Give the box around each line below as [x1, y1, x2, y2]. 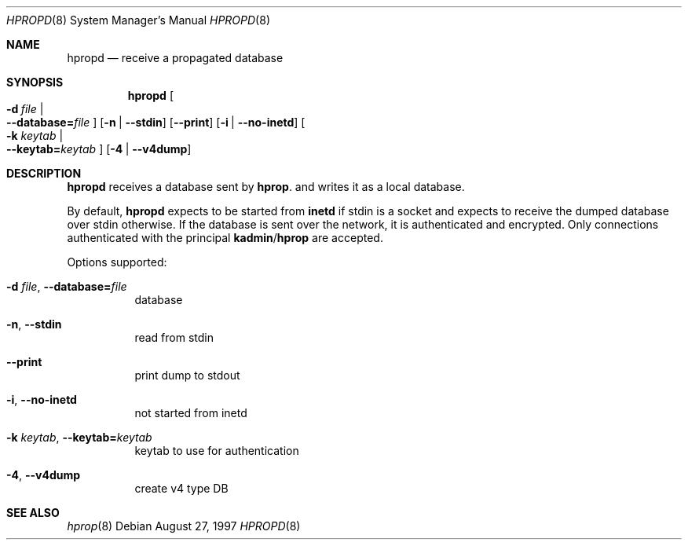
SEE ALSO [6, 506, 60, 519]
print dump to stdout [134, 368, 240, 382]
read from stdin [134, 331, 214, 344]
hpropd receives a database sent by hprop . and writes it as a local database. [67, 180, 465, 193]
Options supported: [67, 255, 167, 269]
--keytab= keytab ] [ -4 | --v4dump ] [6, 142, 192, 156]
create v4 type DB [134, 482, 229, 495]
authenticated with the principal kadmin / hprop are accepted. [67, 231, 383, 244]
